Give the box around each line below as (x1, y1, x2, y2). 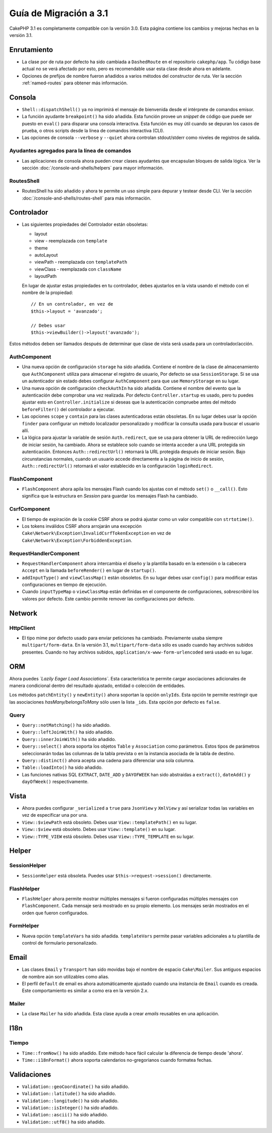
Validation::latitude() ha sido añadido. (22, 1091, 116, 1097)
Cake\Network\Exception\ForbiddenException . (22, 537, 132, 543)
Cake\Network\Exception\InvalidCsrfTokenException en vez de (22, 530, 171, 536)
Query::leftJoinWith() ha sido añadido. (22, 729, 113, 735)
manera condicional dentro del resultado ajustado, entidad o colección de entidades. (9, 682, 186, 689)
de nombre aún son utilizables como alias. (22, 973, 109, 979)
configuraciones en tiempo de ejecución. (22, 581, 107, 588)
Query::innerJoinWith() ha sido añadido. (22, 736, 116, 742)
